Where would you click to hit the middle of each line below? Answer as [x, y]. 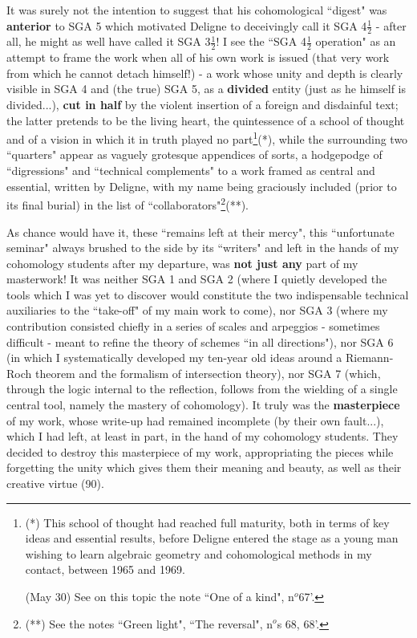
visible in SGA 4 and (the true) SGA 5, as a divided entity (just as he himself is [206, 89]
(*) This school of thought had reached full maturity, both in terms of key [207, 522]
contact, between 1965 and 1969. [105, 569]
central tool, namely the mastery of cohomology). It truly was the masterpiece [203, 405]
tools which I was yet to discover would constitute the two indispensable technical [208, 294]
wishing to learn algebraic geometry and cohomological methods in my [198, 553]
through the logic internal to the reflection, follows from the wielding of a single [202, 389]
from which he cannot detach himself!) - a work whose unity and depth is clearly [205, 73]
